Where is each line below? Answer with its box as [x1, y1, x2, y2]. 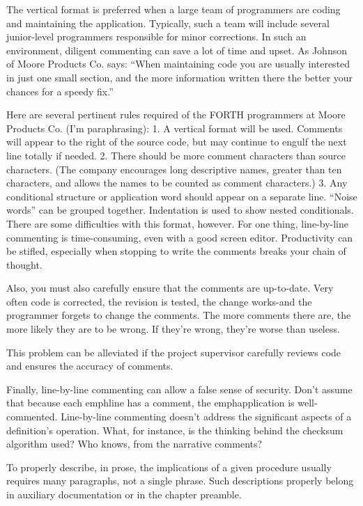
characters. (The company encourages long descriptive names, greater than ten [6, 161, 342, 176]
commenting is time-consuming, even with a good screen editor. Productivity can [6, 230, 353, 244]
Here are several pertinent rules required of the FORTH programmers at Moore [6, 107, 346, 122]
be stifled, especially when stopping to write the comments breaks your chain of [6, 244, 346, 258]
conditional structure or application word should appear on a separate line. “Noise [6, 189, 357, 203]
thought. [6, 257, 43, 271]
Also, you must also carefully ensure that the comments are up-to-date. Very [6, 280, 334, 295]
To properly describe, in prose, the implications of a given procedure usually [6, 459, 332, 474]
